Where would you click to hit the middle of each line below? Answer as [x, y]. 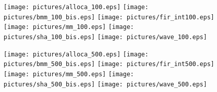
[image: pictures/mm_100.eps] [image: [69, 27]
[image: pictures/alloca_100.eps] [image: [76, 7]
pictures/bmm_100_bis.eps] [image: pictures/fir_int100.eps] [109, 17]
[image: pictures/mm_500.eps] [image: [69, 74]
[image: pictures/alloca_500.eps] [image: [76, 54]
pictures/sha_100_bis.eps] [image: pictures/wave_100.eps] [105, 37]
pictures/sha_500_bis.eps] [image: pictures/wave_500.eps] [105, 84]
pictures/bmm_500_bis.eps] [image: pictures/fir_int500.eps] [109, 64]
